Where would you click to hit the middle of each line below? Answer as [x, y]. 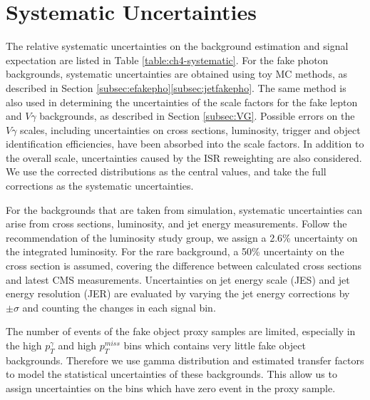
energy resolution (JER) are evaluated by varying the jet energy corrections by [178, 293]
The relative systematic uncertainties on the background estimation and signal [177, 46]
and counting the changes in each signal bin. [119, 307]
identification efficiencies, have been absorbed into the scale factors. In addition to [185, 144]
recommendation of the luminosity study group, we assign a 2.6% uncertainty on [182, 237]
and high [77, 345]
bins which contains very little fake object [215, 345]
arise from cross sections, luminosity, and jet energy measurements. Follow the [176, 224]
